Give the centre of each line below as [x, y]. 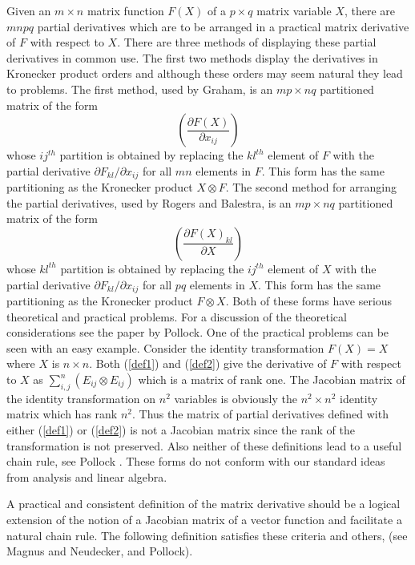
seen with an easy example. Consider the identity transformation [165, 347]
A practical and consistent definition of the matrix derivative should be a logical [203, 504]
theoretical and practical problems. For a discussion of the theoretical [177, 316]
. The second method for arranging [311, 187]
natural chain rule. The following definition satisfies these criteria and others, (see [207, 535]
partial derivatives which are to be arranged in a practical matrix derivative [223, 26]
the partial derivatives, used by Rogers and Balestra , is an [149, 202]
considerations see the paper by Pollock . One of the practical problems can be [198, 332]
